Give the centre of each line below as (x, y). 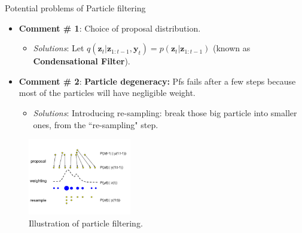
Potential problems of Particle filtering (75, 8)
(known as (231, 48)
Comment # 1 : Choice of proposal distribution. (110, 28)
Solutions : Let (59, 48)
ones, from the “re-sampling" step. (96, 124)
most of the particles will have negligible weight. (107, 93)
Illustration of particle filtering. (86, 223)
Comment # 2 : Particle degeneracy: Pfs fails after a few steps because (157, 81)
